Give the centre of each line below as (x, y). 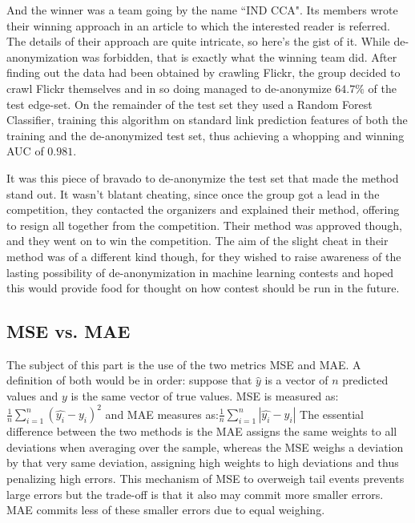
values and (32, 396)
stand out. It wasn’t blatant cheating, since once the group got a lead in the (193, 193)
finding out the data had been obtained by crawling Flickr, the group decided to (203, 72)
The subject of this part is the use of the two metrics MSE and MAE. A (184, 364)
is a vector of (296, 380)
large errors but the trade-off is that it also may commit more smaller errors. (195, 494)
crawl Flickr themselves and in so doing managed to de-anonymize (169, 88)
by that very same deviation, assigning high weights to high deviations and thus (203, 463)
